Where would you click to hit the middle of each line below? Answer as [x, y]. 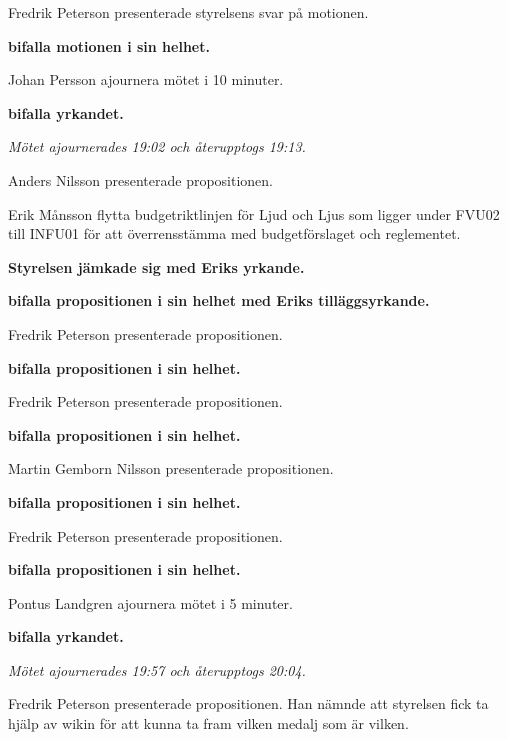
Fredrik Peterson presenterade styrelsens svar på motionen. [188, 12]
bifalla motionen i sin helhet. [109, 45]
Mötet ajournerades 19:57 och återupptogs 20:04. [157, 669]
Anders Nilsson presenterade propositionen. [141, 179]
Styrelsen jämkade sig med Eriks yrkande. [156, 266]
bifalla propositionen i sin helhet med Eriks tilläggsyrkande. [219, 300]
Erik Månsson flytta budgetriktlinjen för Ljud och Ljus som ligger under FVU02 [254, 213]
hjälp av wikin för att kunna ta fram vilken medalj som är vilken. [208, 723]
